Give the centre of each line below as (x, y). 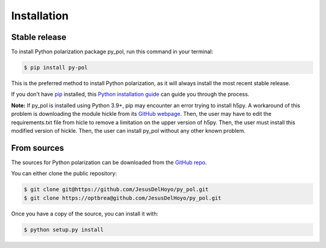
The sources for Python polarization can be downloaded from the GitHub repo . (109, 162)
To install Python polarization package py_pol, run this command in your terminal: (112, 52)
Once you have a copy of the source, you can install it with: (85, 214)
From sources (38, 148)
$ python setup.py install (64, 230)
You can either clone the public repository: (64, 173)
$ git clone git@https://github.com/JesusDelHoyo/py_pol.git (116, 189)
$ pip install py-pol (56, 68)
